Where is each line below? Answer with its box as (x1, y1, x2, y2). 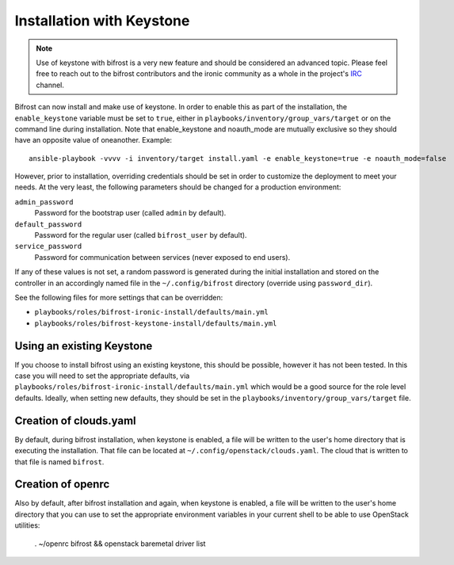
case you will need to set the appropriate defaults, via (14, 371, 190, 380)
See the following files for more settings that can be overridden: (14, 292, 223, 302)
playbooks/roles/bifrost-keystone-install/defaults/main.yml (34, 319, 277, 328)
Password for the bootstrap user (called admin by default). (34, 208, 227, 218)
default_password (14, 220, 82, 229)
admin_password (14, 197, 74, 206)
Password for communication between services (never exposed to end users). (34, 252, 291, 262)
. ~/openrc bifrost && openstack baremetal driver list (34, 539, 206, 548)
